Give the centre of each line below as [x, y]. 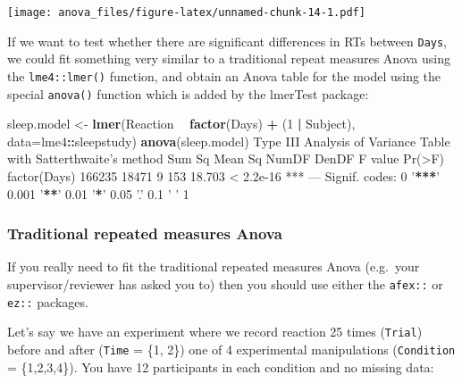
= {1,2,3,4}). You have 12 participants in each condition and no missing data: [221, 366]
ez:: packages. [48, 301]
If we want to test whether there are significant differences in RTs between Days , [227, 41]
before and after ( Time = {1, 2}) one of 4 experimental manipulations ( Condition [231, 349]
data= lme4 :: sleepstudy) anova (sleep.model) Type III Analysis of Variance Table [229, 141]
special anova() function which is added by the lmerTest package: [188, 93]
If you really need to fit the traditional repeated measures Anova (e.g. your [214, 266]
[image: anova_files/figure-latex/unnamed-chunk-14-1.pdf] [186, 12]
